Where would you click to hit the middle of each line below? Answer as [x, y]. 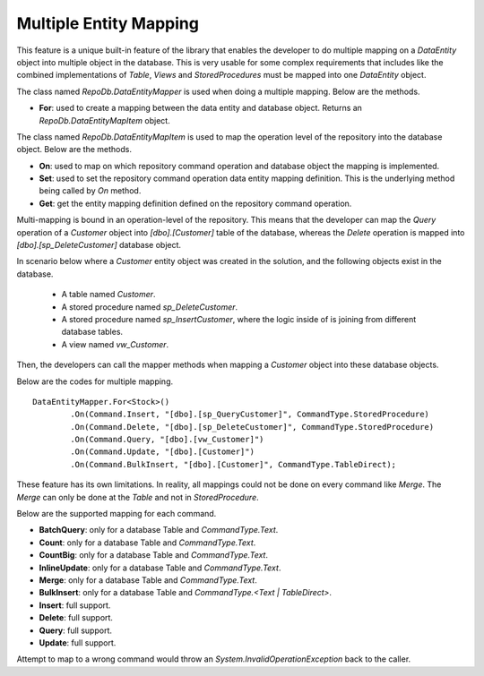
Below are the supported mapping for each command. [117, 514]
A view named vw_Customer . [115, 344]
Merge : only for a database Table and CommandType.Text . [148, 580]
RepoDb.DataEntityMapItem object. [104, 120]
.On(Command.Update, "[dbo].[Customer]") [163, 452]
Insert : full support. [75, 605]
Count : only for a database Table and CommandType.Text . [147, 543]
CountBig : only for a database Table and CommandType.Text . [154, 555]
